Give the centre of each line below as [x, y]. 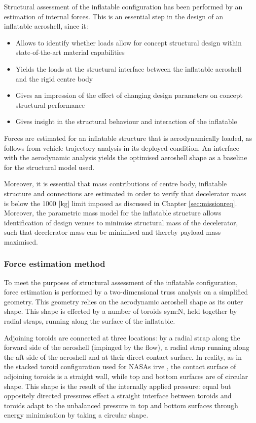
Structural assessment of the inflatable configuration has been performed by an [123, 6]
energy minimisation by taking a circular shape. [76, 415]
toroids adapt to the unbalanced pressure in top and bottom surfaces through [121, 405]
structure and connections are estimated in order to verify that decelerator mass [125, 193]
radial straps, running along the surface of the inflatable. [90, 321]
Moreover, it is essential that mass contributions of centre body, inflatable [115, 184]
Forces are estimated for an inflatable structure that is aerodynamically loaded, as [128, 138]
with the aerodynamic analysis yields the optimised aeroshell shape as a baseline [126, 157]
